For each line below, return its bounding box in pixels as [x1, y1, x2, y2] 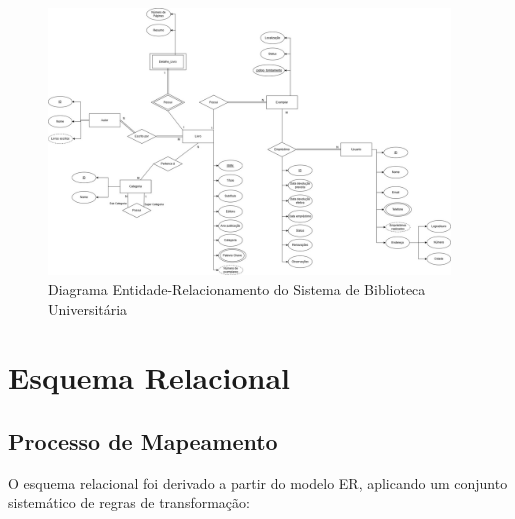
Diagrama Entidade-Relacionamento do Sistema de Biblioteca [48, 279, 426, 300]
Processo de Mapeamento [8, 426, 278, 457]
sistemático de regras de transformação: [8, 492, 250, 513]
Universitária [48, 298, 128, 319]
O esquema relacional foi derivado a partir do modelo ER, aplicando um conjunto [8, 472, 508, 493]
